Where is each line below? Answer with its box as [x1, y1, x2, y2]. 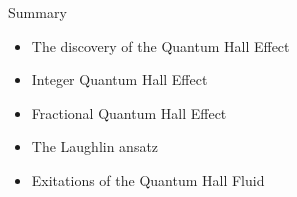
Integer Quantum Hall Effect [31, 69, 208, 90]
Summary [8, 2, 67, 22]
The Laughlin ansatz [31, 136, 159, 157]
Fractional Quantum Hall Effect [31, 102, 227, 123]
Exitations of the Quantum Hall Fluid [31, 169, 265, 190]
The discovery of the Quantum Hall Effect [31, 35, 290, 56]
